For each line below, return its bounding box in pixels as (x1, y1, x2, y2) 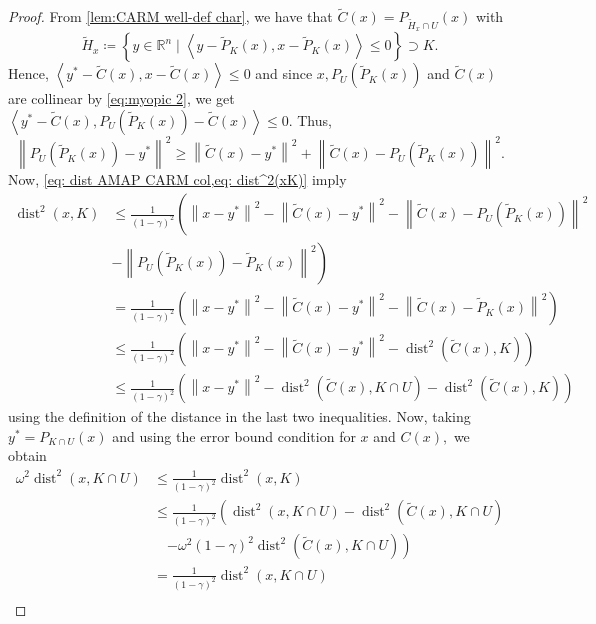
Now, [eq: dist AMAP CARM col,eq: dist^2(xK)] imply (8, 169, 347, 190)
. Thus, (288, 109, 332, 130)
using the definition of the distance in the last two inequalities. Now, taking (8, 406, 471, 427)
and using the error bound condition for (112, 425, 356, 446)
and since (255, 63, 313, 84)
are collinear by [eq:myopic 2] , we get (8, 88, 235, 109)
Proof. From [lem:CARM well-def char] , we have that (8, 6, 333, 27)
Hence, (8, 63, 49, 84)
